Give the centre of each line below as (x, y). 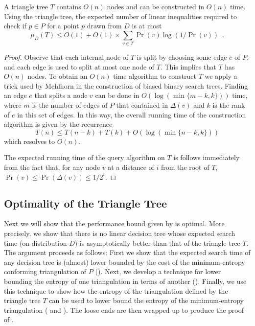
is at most (147, 26)
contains (69, 6)
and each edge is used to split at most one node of (79, 66)
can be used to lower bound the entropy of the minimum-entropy (146, 300)
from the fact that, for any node (52, 167)
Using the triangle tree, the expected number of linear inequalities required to (121, 16)
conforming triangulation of (45, 271)
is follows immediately (207, 157)
